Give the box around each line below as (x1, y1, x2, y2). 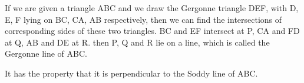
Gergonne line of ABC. (5, 47, 87, 60)
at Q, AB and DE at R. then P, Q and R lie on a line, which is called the (5, 36, 270, 48)
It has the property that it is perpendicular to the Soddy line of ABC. (5, 67, 258, 79)
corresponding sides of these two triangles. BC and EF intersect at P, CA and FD (5, 25, 300, 37)
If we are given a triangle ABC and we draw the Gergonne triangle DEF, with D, (5, 2, 299, 13)
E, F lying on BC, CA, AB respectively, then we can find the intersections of (5, 13, 282, 25)
